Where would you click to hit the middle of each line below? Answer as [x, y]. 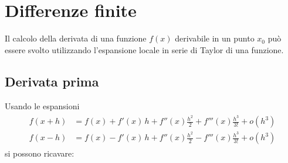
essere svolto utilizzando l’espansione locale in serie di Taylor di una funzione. [144, 49]
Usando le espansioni [42, 105]
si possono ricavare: [40, 153]
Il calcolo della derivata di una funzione [76, 38]
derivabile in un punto [215, 38]
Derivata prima [52, 81]
